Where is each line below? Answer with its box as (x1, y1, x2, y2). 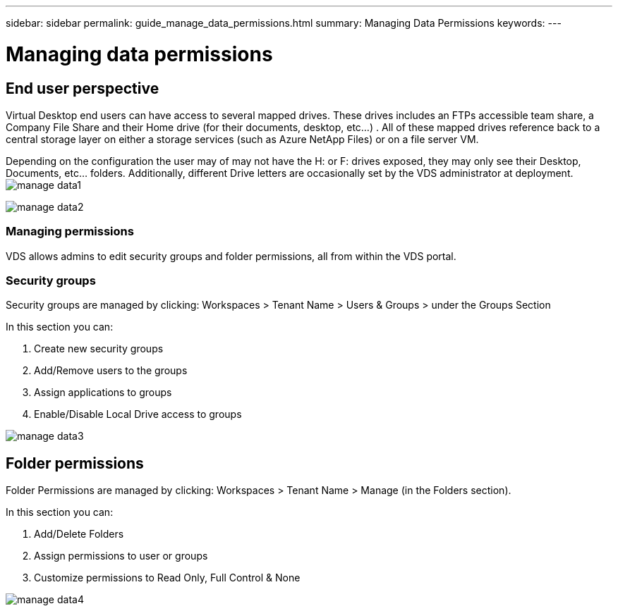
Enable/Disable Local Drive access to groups (34, 408, 242, 421)
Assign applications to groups (34, 386, 172, 399)
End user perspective (6, 79, 159, 97)
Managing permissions (6, 224, 134, 239)
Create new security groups (34, 342, 164, 355)
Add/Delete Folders (34, 528, 124, 541)
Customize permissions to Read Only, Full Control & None (34, 572, 301, 584)
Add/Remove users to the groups (34, 364, 188, 377)
